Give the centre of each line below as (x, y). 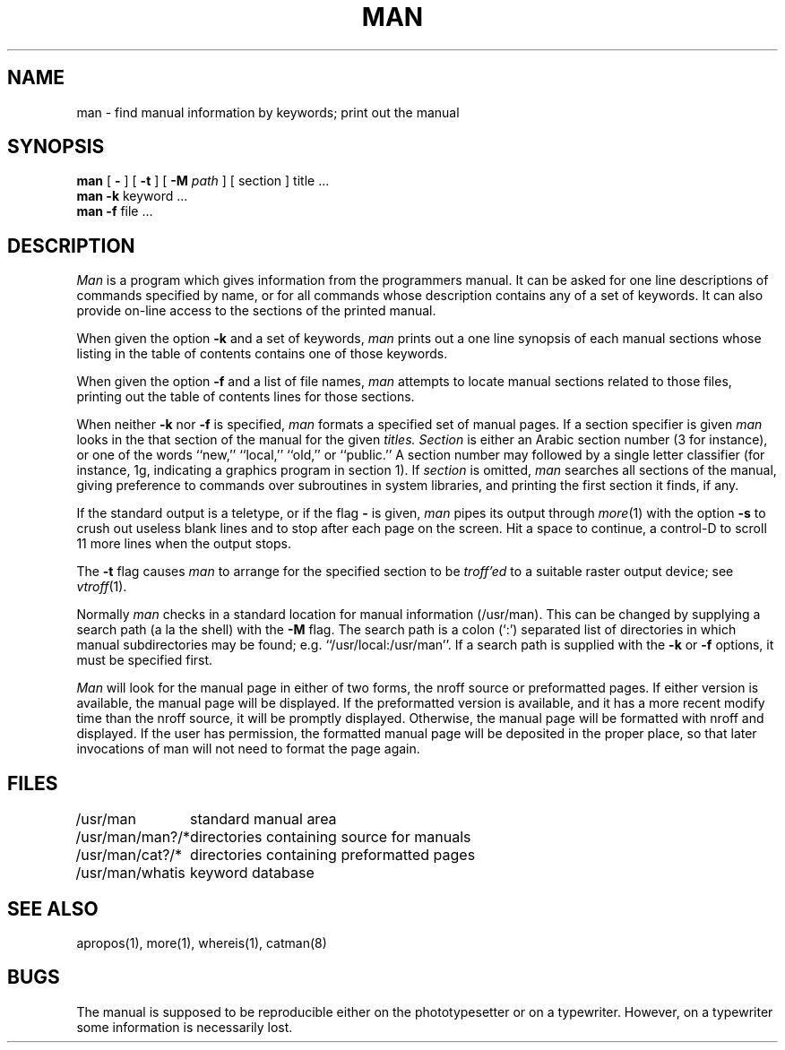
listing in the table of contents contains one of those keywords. (262, 354)
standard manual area (263, 819)
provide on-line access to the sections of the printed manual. (256, 311)
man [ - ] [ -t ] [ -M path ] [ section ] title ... (203, 181)
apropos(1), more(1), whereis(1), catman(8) (202, 942)
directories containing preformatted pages (333, 855)
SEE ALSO (53, 908)
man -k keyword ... (132, 196)
